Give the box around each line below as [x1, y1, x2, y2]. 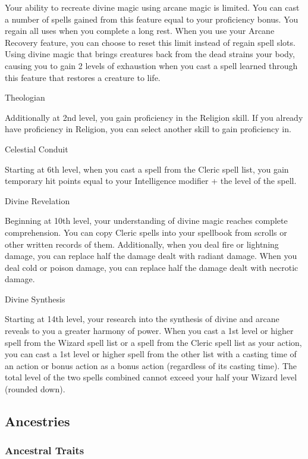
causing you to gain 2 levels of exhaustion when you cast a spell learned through [5, 59, 298, 71]
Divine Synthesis [5, 292, 65, 305]
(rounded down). [5, 383, 65, 395]
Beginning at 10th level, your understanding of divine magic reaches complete [5, 214, 288, 227]
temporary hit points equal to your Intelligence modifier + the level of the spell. [5, 174, 297, 187]
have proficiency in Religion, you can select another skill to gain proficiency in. [5, 123, 291, 135]
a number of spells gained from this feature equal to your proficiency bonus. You [5, 13, 298, 25]
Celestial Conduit [5, 142, 68, 155]
